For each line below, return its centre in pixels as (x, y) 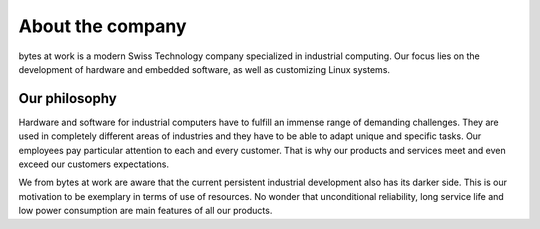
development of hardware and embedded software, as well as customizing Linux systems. (204, 69)
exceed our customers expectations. (94, 164)
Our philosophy (67, 98)
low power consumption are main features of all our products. (145, 211)
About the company (102, 26)
